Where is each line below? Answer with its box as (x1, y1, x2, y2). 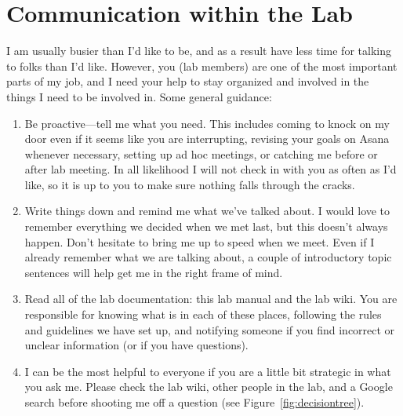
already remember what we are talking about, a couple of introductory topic (24, 249, 392, 265)
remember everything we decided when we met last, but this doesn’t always (24, 218, 388, 235)
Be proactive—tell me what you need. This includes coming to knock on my (24, 115, 390, 131)
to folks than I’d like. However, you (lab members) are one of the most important (6, 57, 398, 74)
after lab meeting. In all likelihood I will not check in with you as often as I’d (24, 161, 397, 177)
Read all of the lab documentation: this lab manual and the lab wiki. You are (24, 290, 398, 307)
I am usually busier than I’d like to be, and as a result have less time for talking (6, 42, 391, 59)
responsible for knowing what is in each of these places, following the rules (24, 306, 382, 323)
